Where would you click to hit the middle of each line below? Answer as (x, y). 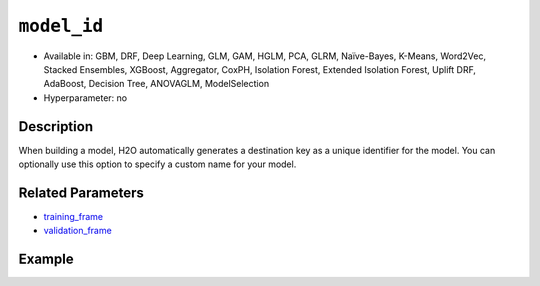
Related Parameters (81, 192)
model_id (61, 26)
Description (56, 126)
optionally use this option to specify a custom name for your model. (157, 164)
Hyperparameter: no (85, 97)
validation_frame (77, 231)
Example (46, 259)
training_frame (73, 216)
